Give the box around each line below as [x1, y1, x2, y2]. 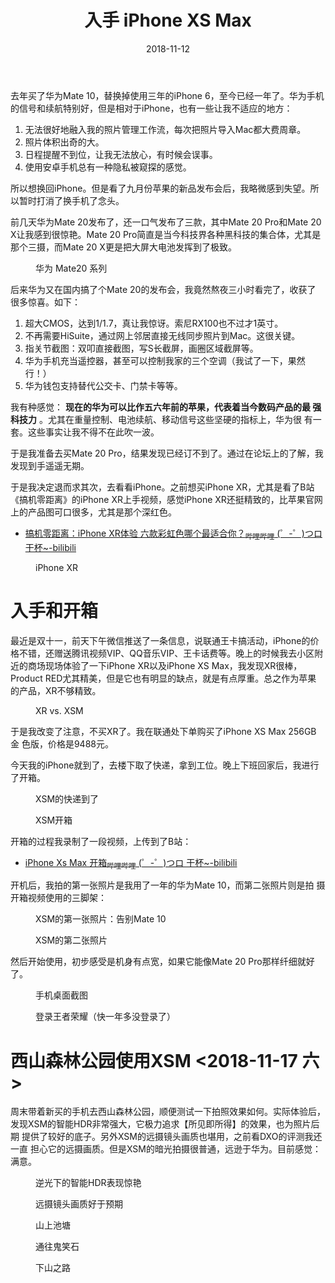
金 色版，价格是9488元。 [10, 737, 114, 750]
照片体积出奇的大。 [24, 136, 105, 148]
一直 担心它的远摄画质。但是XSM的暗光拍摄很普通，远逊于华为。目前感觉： [10, 1143, 322, 1155]
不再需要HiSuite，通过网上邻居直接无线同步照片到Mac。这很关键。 [24, 329, 301, 341]
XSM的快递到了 [35, 792, 100, 805]
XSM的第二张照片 [35, 934, 108, 946]
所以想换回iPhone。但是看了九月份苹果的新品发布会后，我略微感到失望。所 [10, 182, 320, 194]
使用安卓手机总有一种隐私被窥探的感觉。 [24, 161, 192, 173]
